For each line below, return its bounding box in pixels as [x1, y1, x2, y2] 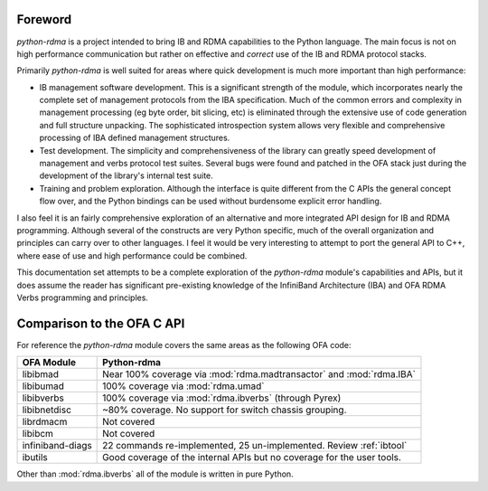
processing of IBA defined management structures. [39, 132, 230, 144]
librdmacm [22, 416, 68, 429]
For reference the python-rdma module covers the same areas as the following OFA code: [16, 339, 352, 350]
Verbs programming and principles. [16, 292, 149, 303]
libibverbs [22, 392, 65, 404]
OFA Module [22, 356, 77, 369]
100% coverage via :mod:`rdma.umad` [102, 380, 265, 392]
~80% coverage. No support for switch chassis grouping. [102, 403, 347, 416]
